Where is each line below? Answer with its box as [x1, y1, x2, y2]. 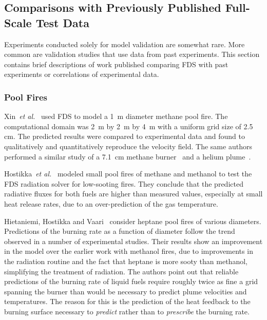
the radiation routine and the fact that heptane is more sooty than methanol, [4, 255, 247, 266]
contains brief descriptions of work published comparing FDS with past [4, 58, 228, 69]
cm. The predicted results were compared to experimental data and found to [4, 131, 245, 142]
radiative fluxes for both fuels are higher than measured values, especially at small [4, 188, 263, 199]
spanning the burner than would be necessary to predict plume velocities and [4, 286, 247, 296]
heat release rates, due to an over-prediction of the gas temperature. [4, 198, 218, 209]
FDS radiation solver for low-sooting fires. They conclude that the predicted [4, 178, 243, 189]
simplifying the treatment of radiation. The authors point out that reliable [4, 266, 239, 276]
